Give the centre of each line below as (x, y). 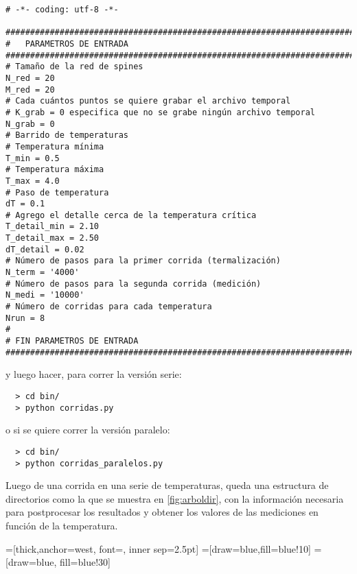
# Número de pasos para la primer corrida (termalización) (143, 261)
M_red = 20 (30, 89)
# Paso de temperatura (57, 192)
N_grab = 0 (30, 124)
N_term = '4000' (43, 273)
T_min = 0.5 (33, 158)
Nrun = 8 (25, 318)
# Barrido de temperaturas (67, 135)
